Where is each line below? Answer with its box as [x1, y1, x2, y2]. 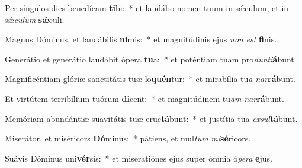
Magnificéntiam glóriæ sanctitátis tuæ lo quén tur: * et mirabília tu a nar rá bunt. [5, 73, 295, 85]
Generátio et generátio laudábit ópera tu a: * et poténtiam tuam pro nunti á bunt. [5, 52, 297, 65]
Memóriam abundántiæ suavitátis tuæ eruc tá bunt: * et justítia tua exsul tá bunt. [5, 112, 298, 124]
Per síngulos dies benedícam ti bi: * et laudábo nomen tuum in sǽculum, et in [5, 2, 289, 14]
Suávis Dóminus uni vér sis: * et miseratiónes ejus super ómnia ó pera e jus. [5, 151, 272, 164]
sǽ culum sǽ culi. [5, 13, 65, 25]
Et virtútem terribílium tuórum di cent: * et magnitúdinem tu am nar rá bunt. [5, 92, 284, 104]
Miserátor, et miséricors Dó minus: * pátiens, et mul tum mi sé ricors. [5, 132, 251, 144]
